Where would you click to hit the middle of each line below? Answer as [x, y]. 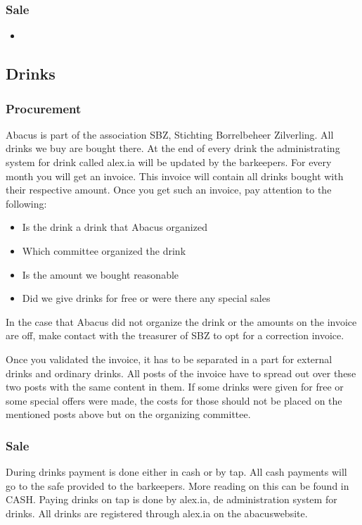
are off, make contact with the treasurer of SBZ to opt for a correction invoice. [175, 335]
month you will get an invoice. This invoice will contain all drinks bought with [175, 176]
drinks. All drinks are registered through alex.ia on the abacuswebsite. [157, 513]
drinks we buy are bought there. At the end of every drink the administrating [173, 148]
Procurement [44, 108]
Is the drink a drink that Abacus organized [115, 227]
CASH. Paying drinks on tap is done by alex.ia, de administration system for [172, 499]
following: [26, 203]
